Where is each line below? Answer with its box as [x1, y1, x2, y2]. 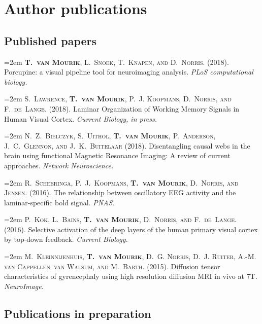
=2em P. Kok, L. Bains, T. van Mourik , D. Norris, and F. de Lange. [4, 214, 237, 225]
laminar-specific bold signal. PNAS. [4, 197, 115, 207]
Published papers [4, 32, 97, 48]
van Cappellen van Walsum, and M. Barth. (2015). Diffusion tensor [4, 261, 220, 271]
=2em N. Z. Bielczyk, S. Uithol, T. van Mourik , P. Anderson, [4, 130, 216, 141]
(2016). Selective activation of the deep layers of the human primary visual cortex [4, 224, 258, 234]
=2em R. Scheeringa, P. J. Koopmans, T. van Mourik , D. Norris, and [4, 177, 239, 188]
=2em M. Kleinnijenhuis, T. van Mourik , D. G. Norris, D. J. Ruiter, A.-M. [4, 251, 256, 262]
